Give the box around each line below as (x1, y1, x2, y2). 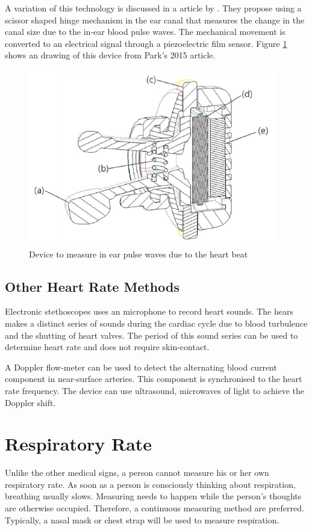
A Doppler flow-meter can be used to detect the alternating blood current (5, 360, 277, 373)
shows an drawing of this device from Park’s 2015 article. (5, 49, 216, 61)
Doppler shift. (5, 396, 56, 408)
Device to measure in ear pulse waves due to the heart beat (29, 247, 248, 260)
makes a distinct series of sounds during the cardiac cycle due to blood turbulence (5, 316, 308, 329)
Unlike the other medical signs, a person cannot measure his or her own (5, 466, 269, 479)
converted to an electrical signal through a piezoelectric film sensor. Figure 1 (5, 37, 287, 49)
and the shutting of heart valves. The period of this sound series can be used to (5, 328, 298, 341)
